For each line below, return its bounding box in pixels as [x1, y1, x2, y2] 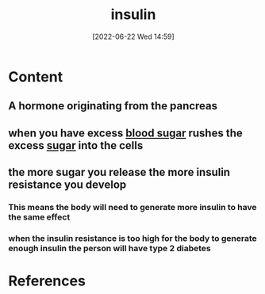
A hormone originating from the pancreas [8, 99, 218, 113]
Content [8, 67, 63, 86]
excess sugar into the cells [8, 139, 144, 152]
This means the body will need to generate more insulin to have [8, 202, 257, 213]
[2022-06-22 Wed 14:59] [92, 32, 175, 41]
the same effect [8, 212, 71, 223]
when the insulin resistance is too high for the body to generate [8, 232, 258, 243]
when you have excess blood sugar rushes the [8, 126, 244, 139]
